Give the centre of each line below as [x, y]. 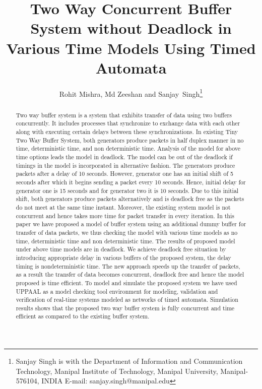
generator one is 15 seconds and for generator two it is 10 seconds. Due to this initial [127, 190]
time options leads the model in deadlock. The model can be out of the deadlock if [124, 157]
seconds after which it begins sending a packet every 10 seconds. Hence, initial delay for [131, 182]
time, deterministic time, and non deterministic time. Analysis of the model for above [128, 148]
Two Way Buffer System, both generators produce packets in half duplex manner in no [130, 140]
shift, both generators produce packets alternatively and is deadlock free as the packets [130, 199]
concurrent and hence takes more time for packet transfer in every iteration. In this [125, 215]
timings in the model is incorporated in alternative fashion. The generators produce [125, 165]
